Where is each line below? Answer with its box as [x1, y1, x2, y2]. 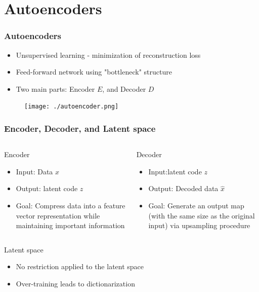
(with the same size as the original [148, 210, 255, 221]
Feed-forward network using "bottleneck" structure [16, 66, 172, 77]
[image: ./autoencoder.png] [24, 103, 119, 111]
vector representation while [16, 210, 100, 221]
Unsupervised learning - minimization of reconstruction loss [16, 49, 201, 60]
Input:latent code [148, 166, 202, 176]
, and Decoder [102, 83, 146, 94]
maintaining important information [16, 220, 125, 231]
